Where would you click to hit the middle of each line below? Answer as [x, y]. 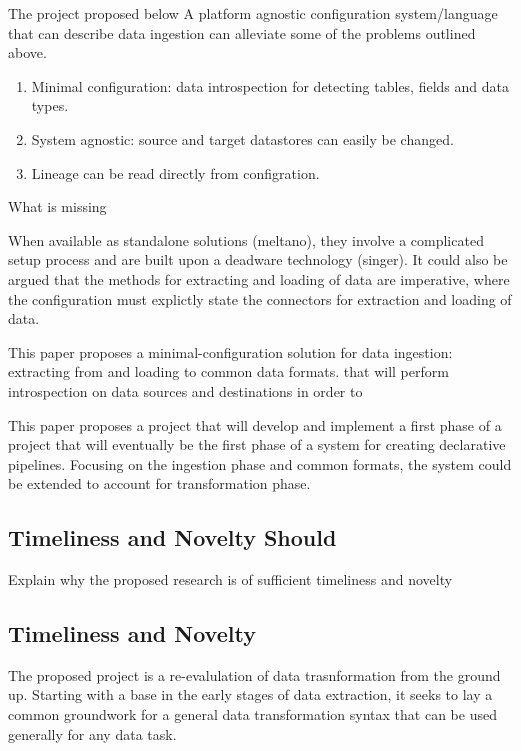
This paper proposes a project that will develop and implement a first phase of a [255, 424]
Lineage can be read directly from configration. [175, 172]
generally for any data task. [92, 733]
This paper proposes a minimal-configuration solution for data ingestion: [230, 351]
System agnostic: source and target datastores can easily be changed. [242, 138]
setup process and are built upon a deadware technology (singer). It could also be [258, 259]
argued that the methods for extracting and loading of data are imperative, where [259, 278]
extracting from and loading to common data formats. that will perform [228, 371]
